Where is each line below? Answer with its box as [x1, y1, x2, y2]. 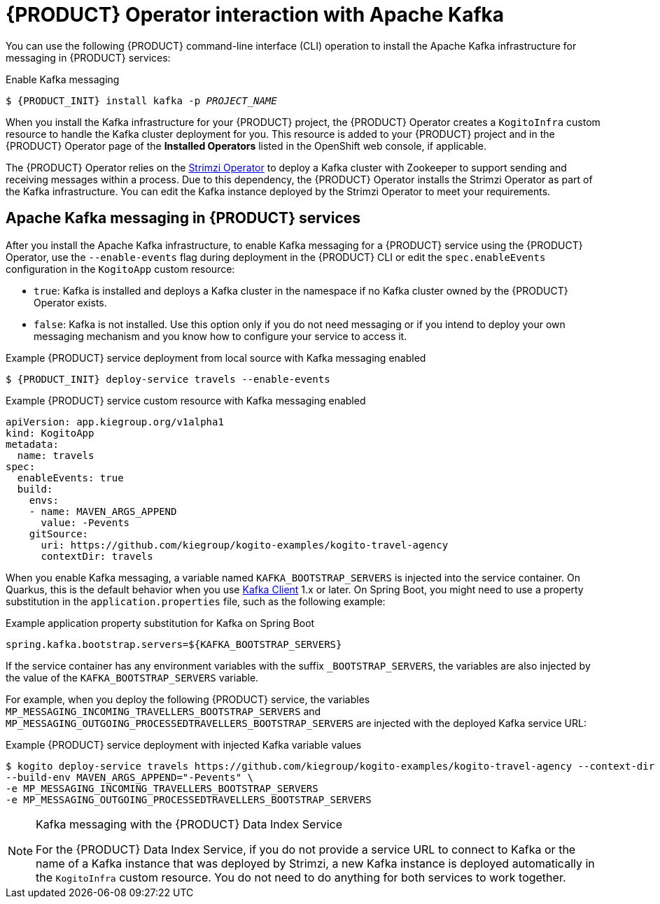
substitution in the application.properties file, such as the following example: [6, 595, 386, 607]
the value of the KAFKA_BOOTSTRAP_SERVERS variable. [6, 671, 259, 684]
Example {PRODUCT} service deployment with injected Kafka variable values [6, 738, 362, 751]
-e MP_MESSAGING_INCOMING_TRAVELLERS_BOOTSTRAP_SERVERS [6, 782, 318, 794]
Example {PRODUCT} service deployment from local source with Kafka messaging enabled [6, 351, 426, 364]
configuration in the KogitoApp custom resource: [6, 262, 235, 275]
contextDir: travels [41, 550, 153, 562]
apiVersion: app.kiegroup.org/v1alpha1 [6, 416, 224, 428]
